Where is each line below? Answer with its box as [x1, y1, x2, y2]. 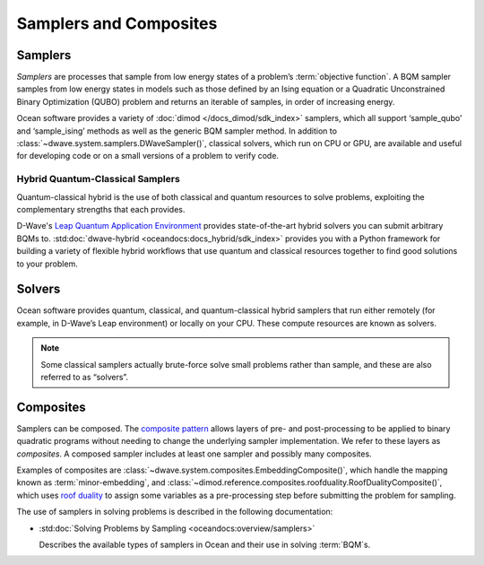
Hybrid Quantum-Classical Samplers [16, 173, 181, 186]
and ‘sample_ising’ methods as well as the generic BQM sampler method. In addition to [16, 126, 338, 136]
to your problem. [16, 258, 78, 269]
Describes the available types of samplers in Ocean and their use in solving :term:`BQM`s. [39, 539, 371, 550]
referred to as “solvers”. [40, 371, 129, 382]
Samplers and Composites [16, 13, 218, 33]
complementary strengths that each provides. [16, 204, 186, 214]
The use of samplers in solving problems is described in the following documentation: [16, 507, 333, 517]
